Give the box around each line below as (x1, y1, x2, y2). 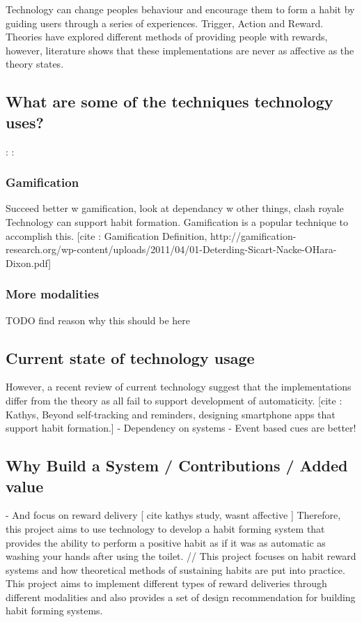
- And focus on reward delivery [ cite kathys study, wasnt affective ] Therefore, (6, 508, 341, 522)
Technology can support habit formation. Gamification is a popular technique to (6, 214, 348, 229)
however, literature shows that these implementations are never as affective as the (6, 43, 354, 57)
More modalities (6, 285, 100, 303)
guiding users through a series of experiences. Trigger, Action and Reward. (6, 15, 324, 30)
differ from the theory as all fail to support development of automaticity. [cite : (6, 393, 343, 407)
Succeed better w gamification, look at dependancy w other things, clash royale (6, 201, 344, 215)
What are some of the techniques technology (6, 91, 333, 112)
